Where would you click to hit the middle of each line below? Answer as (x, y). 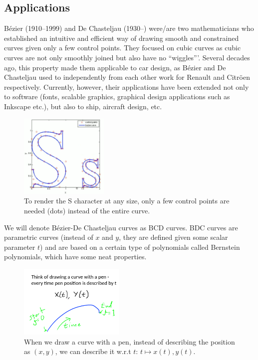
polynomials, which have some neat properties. (75, 257)
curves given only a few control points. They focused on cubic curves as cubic (123, 48)
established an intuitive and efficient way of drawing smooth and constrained (122, 38)
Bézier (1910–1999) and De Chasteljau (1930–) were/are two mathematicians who (129, 28)
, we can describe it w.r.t (93, 351)
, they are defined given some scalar (173, 237)
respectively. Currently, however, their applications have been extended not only (127, 87)
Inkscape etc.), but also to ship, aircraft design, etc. (83, 106)
